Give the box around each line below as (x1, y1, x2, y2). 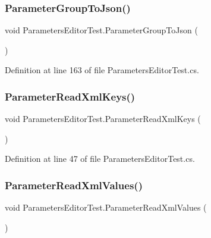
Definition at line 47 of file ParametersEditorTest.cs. (5, 152, 195, 165)
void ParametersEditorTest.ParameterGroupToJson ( (5, 24, 198, 36)
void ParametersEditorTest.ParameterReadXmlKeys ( (5, 112, 201, 125)
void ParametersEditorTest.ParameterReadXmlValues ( (5, 201, 207, 214)
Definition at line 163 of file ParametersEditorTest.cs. (5, 64, 199, 76)
